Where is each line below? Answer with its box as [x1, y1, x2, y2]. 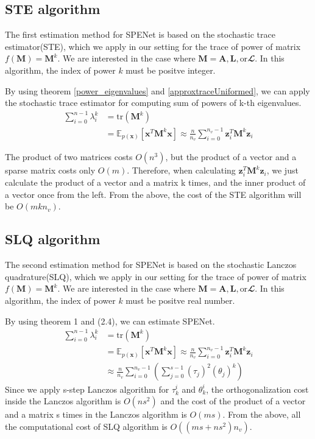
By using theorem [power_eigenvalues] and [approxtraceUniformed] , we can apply [5, 84, 310, 97]
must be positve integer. [126, 63, 216, 76]
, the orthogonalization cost [206, 382, 309, 395]
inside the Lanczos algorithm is [5, 395, 121, 407]
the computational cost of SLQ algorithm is [5, 420, 168, 432]
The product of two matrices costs [5, 150, 133, 163]
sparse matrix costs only [5, 164, 96, 177]
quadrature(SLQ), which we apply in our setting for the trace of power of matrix [5, 270, 306, 283]
